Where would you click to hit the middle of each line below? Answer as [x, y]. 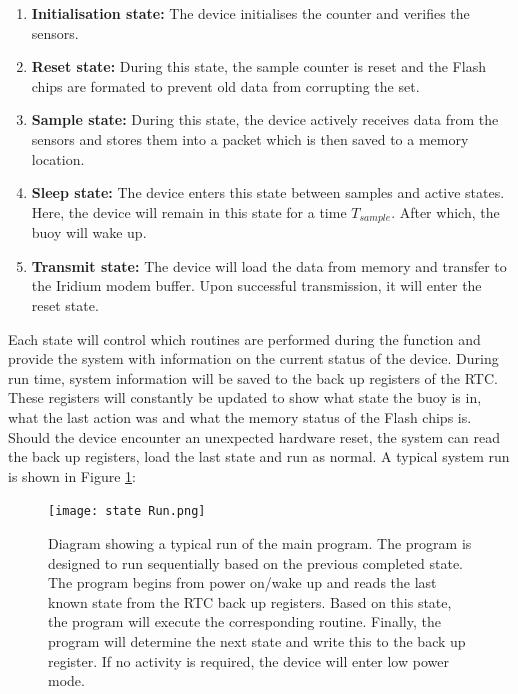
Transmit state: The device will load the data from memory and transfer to [269, 265]
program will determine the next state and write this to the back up [257, 640]
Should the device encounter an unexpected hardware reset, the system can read [254, 436]
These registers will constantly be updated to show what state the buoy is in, [245, 397]
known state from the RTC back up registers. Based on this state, [250, 601]
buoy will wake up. [89, 232]
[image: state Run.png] [127, 511]
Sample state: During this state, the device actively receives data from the [265, 119]
